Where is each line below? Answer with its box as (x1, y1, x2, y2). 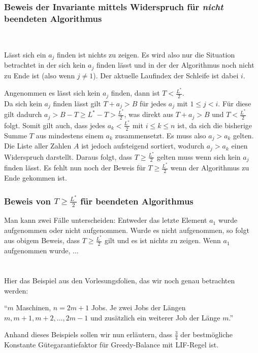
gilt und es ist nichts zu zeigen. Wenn (104, 235, 221, 246)
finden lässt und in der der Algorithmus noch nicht (96, 60, 254, 70)
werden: (4, 285, 28, 296)
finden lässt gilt (53, 98, 101, 108)
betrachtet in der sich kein (4, 60, 86, 70)
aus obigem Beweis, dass (4, 235, 80, 246)
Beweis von (4, 194, 51, 207)
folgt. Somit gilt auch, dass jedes (4, 120, 105, 130)
